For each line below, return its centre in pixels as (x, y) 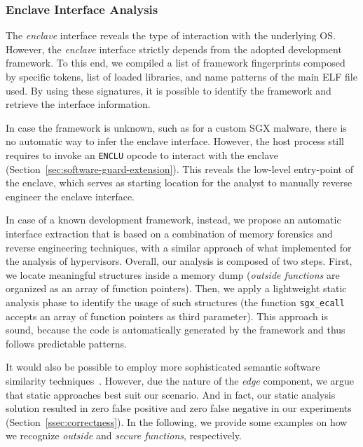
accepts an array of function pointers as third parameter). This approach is (167, 316)
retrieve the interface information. (78, 104)
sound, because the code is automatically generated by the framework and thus (176, 330)
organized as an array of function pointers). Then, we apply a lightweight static (176, 288)
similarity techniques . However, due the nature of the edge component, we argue (180, 380)
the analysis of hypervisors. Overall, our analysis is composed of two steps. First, (179, 261)
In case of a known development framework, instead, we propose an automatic (173, 220)
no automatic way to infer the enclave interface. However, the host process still (175, 141)
